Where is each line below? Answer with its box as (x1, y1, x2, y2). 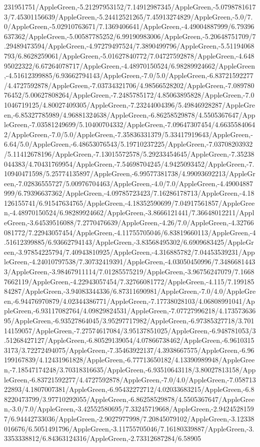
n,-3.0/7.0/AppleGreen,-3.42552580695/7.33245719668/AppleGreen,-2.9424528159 (4, 403, 254, 414)
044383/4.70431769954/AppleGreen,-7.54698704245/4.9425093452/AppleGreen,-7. (4, 158, 254, 169)
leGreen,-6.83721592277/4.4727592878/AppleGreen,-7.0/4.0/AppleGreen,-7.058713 (4, 374, 256, 384)
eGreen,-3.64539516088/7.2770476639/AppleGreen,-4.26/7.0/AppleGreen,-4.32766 (4, 217, 254, 228)
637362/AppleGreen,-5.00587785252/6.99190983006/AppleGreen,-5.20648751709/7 (4, 31, 256, 41)
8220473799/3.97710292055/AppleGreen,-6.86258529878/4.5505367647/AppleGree (4, 393, 255, 404)
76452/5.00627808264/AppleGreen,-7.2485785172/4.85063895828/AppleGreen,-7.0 (4, 90, 254, 100)
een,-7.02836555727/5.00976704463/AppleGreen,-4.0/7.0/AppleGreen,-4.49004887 (4, 178, 253, 188)
